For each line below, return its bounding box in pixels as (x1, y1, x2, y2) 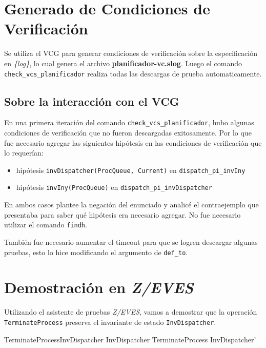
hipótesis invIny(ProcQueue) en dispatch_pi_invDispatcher (16, 182, 212, 192)
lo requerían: (4, 147, 44, 158)
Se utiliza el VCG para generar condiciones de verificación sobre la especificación (4, 48, 257, 59)
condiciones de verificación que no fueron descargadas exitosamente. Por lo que (4, 127, 252, 138)
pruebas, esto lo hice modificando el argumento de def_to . (4, 246, 188, 257)
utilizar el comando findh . (4, 219, 87, 230)
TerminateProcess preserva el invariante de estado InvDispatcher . (4, 316, 216, 327)
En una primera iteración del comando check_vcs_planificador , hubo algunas (4, 117, 254, 128)
